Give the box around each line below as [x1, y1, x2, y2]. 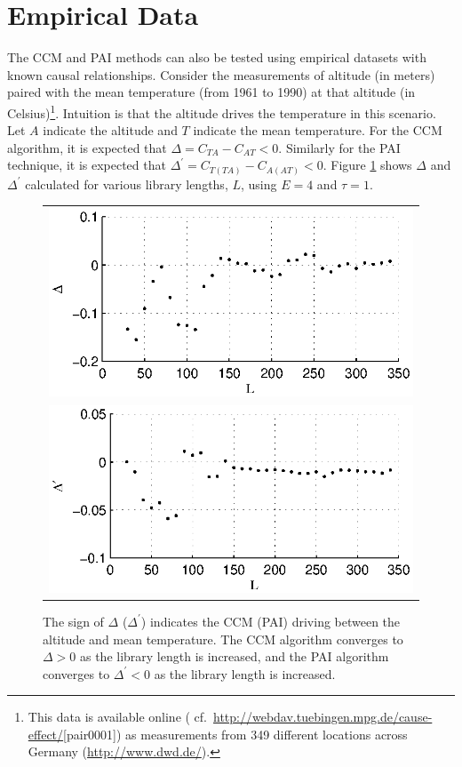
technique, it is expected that [7, 156, 166, 174]
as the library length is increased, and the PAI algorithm [79, 647, 389, 666]
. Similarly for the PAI [278, 138, 401, 156]
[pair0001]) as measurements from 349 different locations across [63, 724, 408, 743]
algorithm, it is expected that [7, 138, 167, 156]
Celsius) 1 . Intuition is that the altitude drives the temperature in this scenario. [7, 100, 436, 122]
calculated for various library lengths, [25, 174, 228, 193]
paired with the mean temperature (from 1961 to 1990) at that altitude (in [7, 83, 416, 101]
